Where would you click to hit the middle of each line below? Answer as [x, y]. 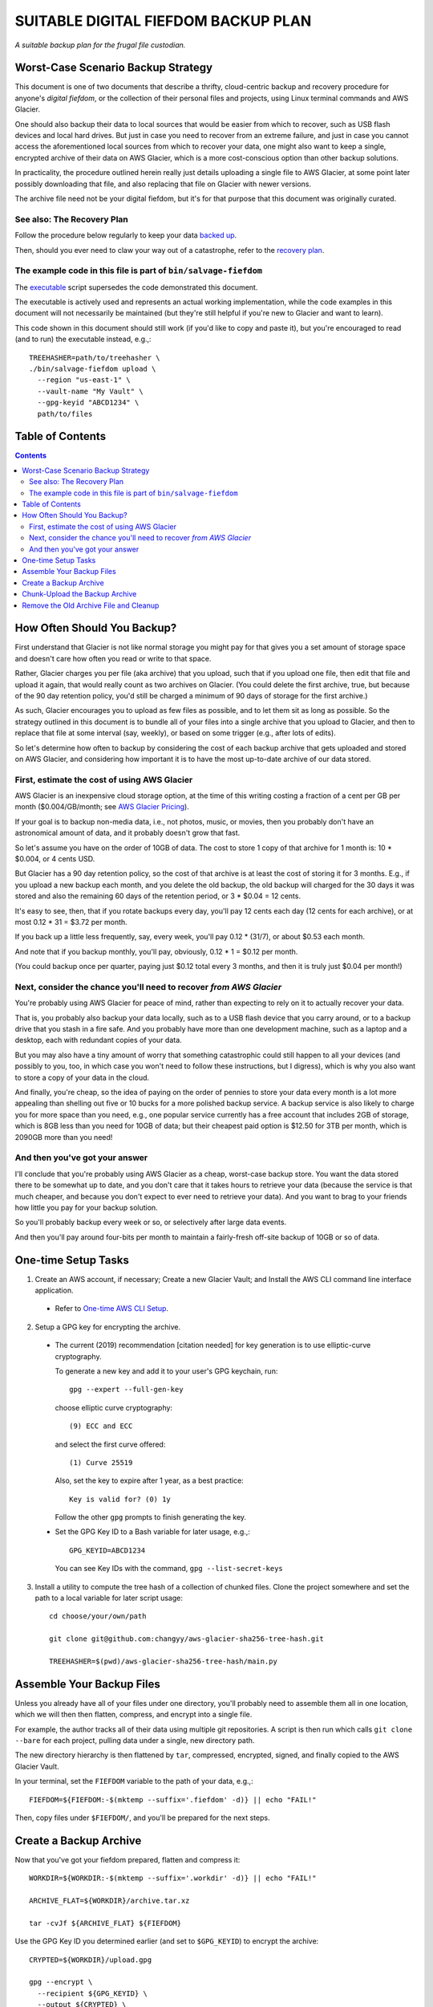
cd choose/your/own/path [98, 1616]
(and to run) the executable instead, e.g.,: [83, 339]
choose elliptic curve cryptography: [113, 1407]
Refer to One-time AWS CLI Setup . [111, 1309]
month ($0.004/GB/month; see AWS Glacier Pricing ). [102, 807]
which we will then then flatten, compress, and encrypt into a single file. [134, 1715]
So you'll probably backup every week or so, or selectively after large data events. [151, 1222]
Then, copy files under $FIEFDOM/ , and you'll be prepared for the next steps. [142, 1818]
